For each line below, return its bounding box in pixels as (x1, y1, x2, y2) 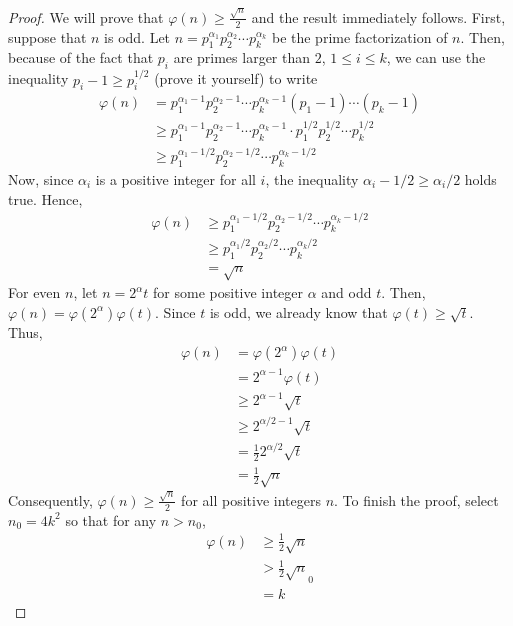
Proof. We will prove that (8, 6, 164, 27)
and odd (321, 282, 372, 303)
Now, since (8, 168, 74, 189)
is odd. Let (104, 26, 171, 47)
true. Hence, (8, 188, 83, 209)
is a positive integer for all (95, 168, 256, 189)
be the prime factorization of (271, 26, 448, 47)
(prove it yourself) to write (154, 68, 318, 89)
